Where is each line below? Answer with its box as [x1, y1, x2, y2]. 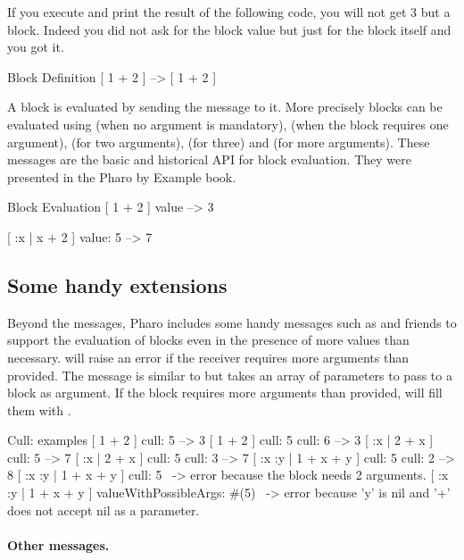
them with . [7, 400, 71, 419]
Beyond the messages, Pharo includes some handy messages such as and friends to [7, 313, 457, 331]
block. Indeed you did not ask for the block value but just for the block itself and [7, 20, 452, 38]
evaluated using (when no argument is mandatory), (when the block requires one [7, 114, 449, 133]
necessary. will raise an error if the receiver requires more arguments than [7, 347, 409, 366]
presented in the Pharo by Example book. [7, 167, 236, 186]
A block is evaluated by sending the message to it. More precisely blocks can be [7, 97, 443, 116]
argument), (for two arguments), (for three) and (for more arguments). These [7, 132, 430, 151]
